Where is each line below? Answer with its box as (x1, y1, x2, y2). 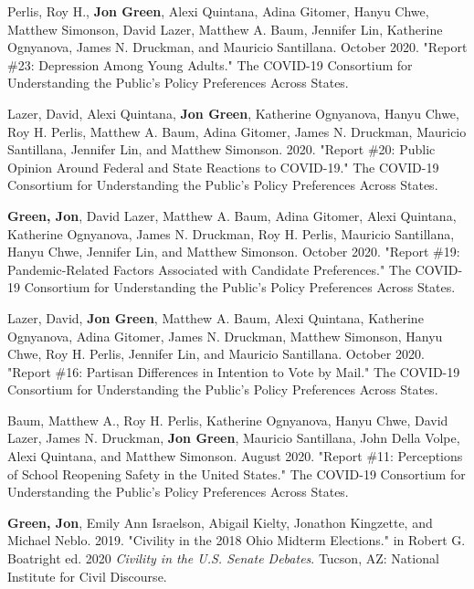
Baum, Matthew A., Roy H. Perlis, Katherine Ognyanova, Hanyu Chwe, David (7, 410, 448, 429)
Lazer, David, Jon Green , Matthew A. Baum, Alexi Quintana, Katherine (7, 308, 424, 327)
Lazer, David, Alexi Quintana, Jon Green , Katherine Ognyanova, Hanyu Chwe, (7, 103, 459, 122)
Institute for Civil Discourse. (7, 566, 167, 585)
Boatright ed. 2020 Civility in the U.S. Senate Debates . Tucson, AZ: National (7, 549, 439, 568)
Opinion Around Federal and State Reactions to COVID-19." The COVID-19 (7, 157, 439, 176)
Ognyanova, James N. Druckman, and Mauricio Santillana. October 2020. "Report (7, 37, 468, 57)
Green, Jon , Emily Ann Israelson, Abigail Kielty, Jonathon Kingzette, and (7, 512, 433, 531)
